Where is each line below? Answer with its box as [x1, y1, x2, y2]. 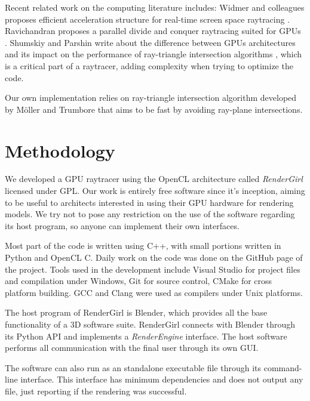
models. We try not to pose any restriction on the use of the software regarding [5, 208, 295, 220]
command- [263, 361, 302, 374]
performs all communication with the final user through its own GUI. [5, 341, 259, 354]
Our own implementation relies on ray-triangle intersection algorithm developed [5, 91, 297, 104]
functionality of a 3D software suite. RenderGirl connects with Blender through [5, 318, 296, 330]
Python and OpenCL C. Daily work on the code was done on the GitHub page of [5, 251, 303, 264]
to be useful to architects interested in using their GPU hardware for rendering [5, 196, 294, 208]
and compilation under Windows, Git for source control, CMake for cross [5, 274, 272, 287]
